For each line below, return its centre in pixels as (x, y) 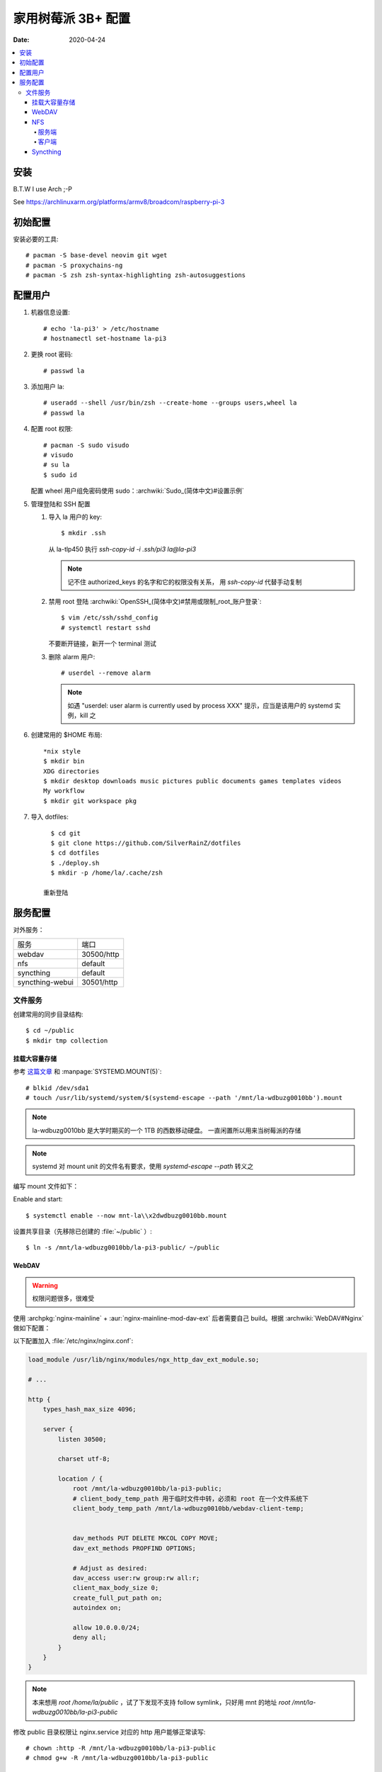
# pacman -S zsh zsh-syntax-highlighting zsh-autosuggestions (136, 275)
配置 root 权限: (52, 429)
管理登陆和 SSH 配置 (61, 504)
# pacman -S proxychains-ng (74, 265)
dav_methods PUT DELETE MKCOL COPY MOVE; (145, 1538)
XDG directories (71, 771)
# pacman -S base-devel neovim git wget (97, 256)
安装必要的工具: (36, 239)
